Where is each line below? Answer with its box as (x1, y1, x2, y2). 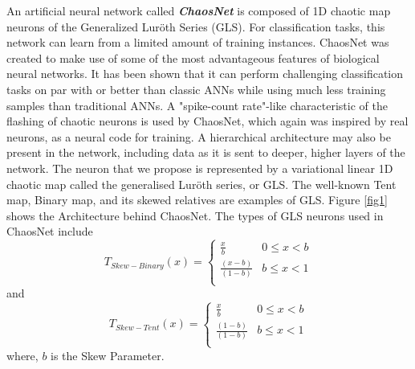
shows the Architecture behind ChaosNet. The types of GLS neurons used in (6, 207, 384, 223)
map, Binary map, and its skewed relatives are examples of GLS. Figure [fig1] (6, 191, 388, 208)
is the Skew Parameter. (51, 346, 165, 363)
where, (6, 346, 39, 363)
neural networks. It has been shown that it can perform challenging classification (6, 65, 404, 82)
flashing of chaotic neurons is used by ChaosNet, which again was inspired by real (6, 113, 409, 129)
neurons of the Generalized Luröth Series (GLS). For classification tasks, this (6, 18, 385, 35)
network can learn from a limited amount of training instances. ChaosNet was (6, 34, 389, 51)
